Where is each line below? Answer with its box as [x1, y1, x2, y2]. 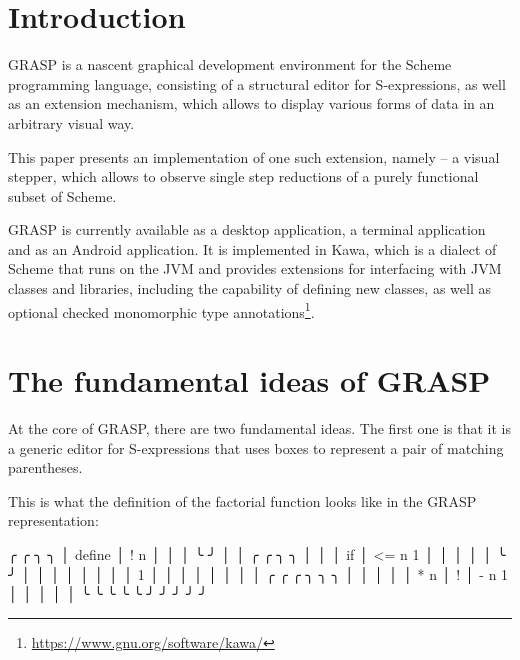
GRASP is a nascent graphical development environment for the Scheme [8, 54, 452, 75]
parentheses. [8, 457, 83, 478]
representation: [8, 510, 99, 531]
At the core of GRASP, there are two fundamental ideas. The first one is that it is [8, 418, 511, 439]
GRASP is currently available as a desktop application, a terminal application [8, 219, 486, 240]
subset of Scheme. [8, 185, 117, 206]
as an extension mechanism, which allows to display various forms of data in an [8, 93, 495, 114]
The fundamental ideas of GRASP [8, 360, 491, 401]
